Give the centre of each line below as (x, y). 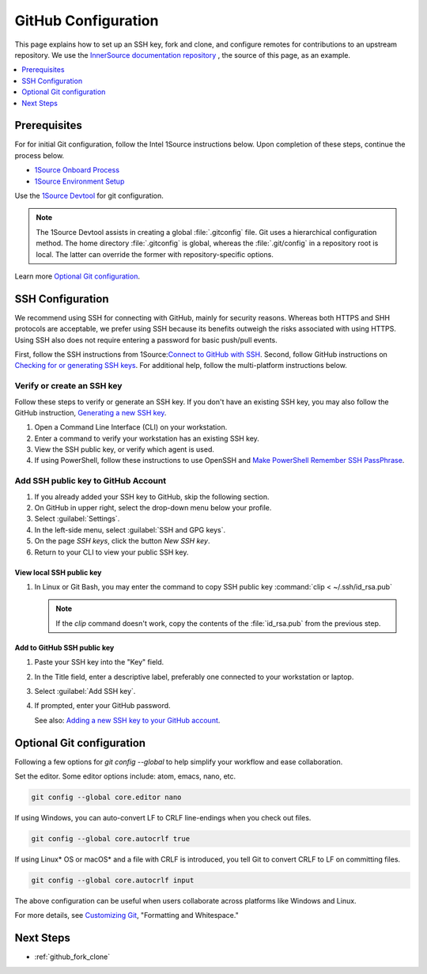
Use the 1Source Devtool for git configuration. (89, 195)
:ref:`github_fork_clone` (72, 957)
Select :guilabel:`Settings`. (77, 519)
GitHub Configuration (87, 21)
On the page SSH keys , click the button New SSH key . (122, 541)
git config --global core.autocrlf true (110, 838)
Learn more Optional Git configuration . (77, 276)
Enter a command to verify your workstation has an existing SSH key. (147, 438)
